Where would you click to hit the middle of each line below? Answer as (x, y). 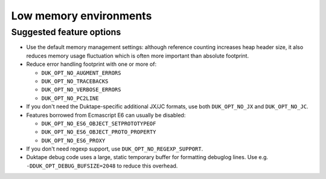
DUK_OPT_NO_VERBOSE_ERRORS (81, 90)
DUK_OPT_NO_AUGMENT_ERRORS (81, 73)
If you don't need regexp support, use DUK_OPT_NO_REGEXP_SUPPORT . (115, 149)
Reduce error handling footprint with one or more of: (91, 64)
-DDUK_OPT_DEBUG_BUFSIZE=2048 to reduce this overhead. (102, 166)
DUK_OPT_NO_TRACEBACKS (75, 81)
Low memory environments (81, 16)
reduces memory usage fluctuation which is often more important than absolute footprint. (138, 56)
